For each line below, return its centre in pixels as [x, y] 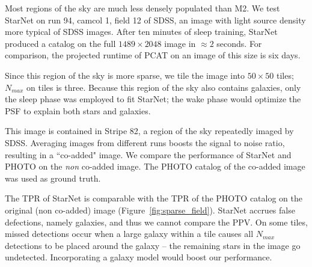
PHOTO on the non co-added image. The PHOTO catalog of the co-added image [155, 166]
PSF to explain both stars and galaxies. [78, 110]
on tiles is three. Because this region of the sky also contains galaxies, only [164, 87]
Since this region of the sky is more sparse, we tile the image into [125, 75]
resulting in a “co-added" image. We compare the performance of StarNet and [148, 154]
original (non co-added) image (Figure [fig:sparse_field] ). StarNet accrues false [150, 210]
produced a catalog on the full [60, 43]
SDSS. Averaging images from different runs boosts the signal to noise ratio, [145, 142]
